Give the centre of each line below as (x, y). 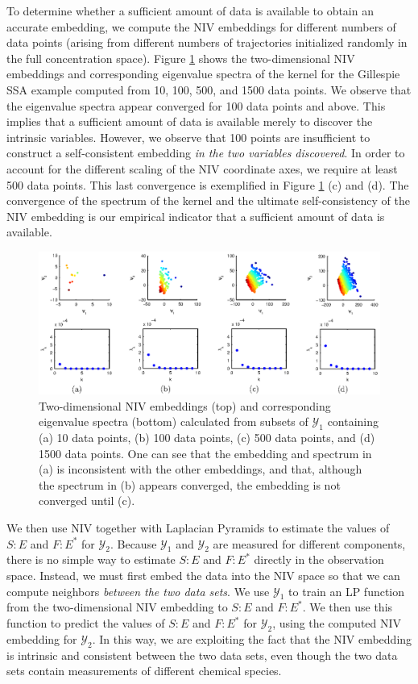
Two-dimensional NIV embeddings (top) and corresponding (185, 405)
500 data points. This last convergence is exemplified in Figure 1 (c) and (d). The (208, 184)
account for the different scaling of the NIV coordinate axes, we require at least (202, 168)
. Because (133, 543)
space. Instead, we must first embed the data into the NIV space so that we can (203, 576)
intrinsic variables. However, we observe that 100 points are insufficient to (188, 137)
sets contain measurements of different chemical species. (144, 671)
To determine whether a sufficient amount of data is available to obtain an (190, 10)
